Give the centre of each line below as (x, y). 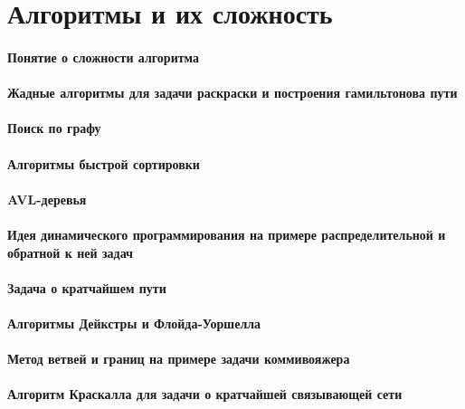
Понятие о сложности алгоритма (104, 57)
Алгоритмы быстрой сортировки (104, 163)
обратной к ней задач (70, 252)
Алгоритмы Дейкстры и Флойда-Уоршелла (134, 323)
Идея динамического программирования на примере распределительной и (227, 234)
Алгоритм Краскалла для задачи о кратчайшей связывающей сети (205, 394)
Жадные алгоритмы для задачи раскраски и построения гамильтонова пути (232, 93)
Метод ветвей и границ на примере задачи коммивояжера (179, 359)
